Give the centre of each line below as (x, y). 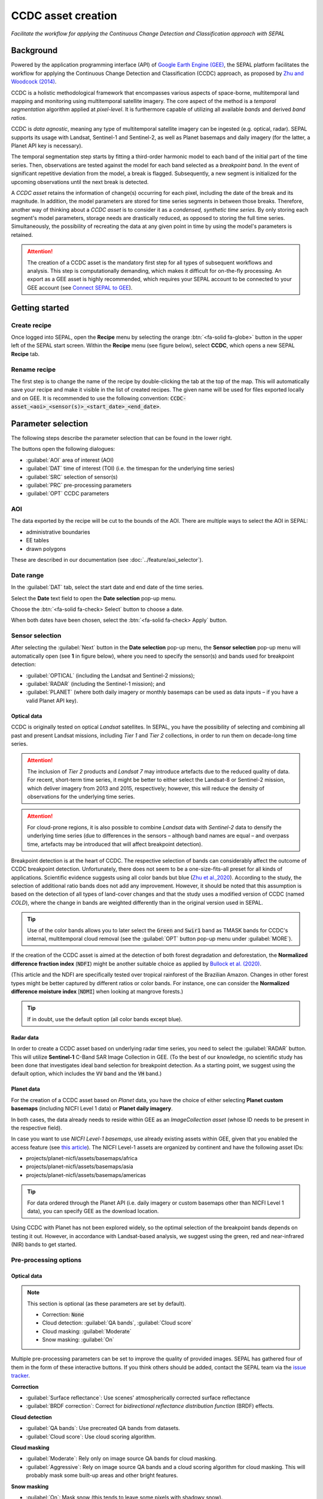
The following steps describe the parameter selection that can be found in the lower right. (122, 438)
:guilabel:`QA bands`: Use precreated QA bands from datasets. (103, 1428)
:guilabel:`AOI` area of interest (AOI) (70, 460)
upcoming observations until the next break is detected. (80, 182)
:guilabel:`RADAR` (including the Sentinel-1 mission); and (96, 684)
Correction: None (63, 1314)
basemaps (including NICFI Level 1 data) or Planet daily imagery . (92, 1109)
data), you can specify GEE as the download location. (93, 1211)
